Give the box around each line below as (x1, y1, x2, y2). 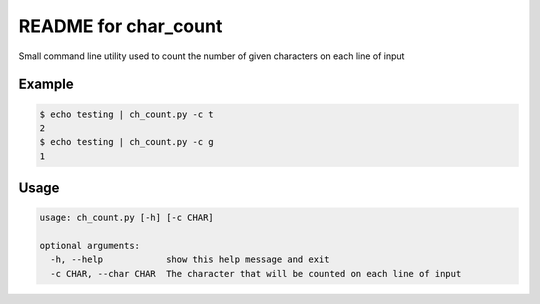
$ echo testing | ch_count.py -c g (39, 136, 214, 148)
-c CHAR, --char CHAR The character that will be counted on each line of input (50, 268, 462, 279)
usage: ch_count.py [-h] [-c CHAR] (39, 212, 214, 224)
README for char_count (18, 15, 223, 37)
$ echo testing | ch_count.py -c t (39, 108, 214, 120)
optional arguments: (39, 240, 140, 252)
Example (18, 76, 74, 93)
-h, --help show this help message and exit (50, 254, 330, 265)
